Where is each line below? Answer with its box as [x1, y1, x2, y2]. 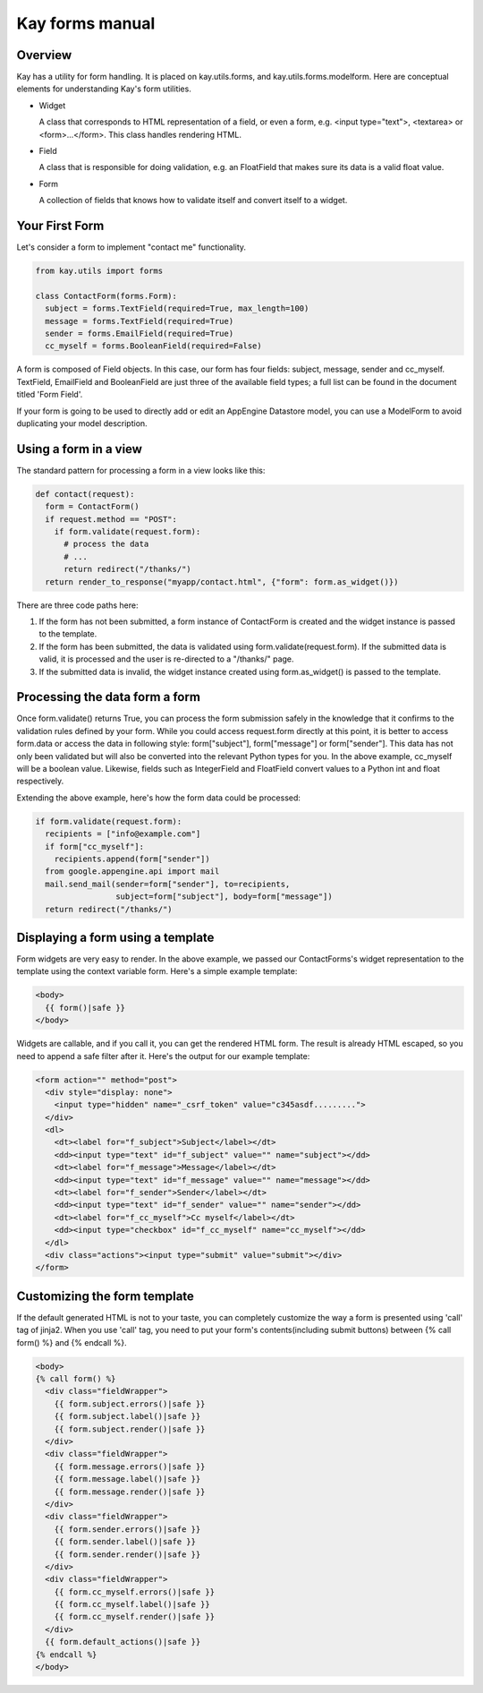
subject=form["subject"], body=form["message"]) [114, 892, 333, 902]
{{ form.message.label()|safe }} [54, 1474, 201, 1484]
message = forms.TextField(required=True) [45, 316, 234, 326]
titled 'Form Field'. [16, 389, 83, 400]
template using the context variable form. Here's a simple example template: [16, 966, 298, 977]
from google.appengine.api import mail [45, 867, 220, 876]
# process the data [64, 539, 149, 550]
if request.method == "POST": [45, 514, 178, 524]
